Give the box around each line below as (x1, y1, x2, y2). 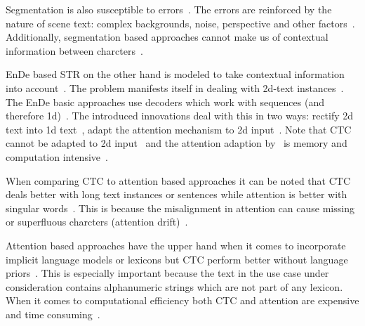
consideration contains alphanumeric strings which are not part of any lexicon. (6, 279, 343, 294)
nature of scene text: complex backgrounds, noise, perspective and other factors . (6, 15, 355, 30)
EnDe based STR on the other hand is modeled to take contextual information (6, 67, 345, 81)
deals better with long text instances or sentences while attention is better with (6, 187, 347, 202)
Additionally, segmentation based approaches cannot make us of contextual (6, 30, 328, 44)
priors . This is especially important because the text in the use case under (6, 266, 329, 280)
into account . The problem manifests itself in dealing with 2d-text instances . (6, 80, 344, 95)
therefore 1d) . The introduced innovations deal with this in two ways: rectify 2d (6, 108, 354, 123)
